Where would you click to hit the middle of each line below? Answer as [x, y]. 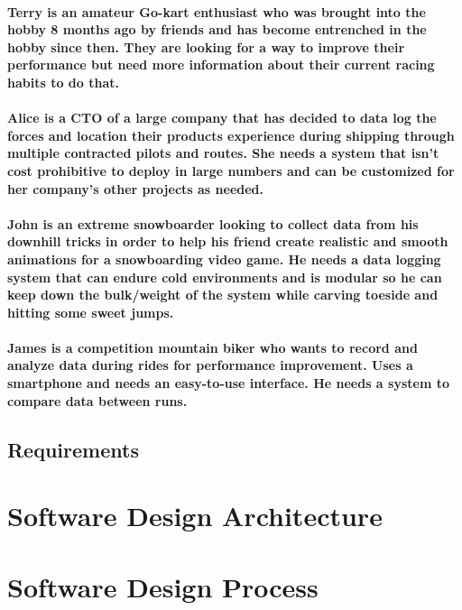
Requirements [73, 449]
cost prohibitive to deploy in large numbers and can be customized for [231, 170]
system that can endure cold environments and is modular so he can [225, 277]
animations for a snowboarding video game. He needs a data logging [224, 259]
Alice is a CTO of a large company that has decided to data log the [222, 118]
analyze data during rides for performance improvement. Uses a [210, 365]
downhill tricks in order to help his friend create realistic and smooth [228, 241]
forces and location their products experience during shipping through [231, 135]
